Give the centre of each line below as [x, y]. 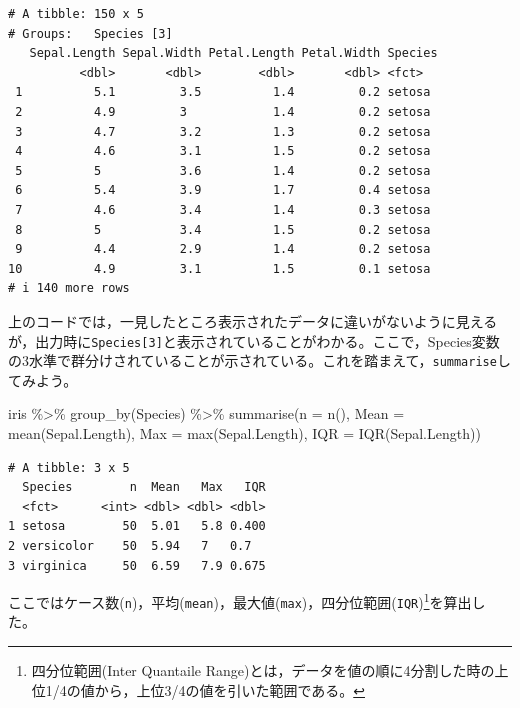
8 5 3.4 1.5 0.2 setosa [223, 229]
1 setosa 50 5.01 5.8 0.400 [137, 526]
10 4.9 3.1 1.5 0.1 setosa [219, 268]
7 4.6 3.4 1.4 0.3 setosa [223, 209]
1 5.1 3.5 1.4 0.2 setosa [223, 92]
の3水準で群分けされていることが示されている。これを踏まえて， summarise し [259, 360]
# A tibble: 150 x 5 [76, 14]
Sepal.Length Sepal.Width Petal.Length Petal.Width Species [233, 53]
